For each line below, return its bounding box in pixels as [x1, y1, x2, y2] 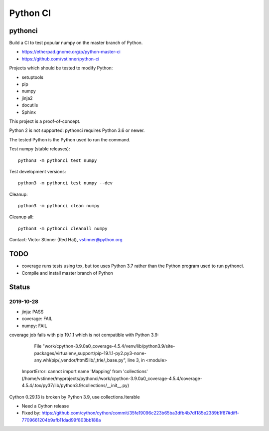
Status [9, 283, 30, 292]
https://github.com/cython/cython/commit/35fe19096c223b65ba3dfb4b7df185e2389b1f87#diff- [41, 410, 239, 416]
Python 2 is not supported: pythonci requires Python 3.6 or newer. [9, 127, 145, 133]
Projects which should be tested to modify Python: [9, 65, 113, 71]
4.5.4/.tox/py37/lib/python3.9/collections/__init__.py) [21, 383, 130, 389]
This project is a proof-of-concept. [9, 118, 81, 124]
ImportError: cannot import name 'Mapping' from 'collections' [21, 369, 148, 375]
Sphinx [21, 109, 36, 115]
